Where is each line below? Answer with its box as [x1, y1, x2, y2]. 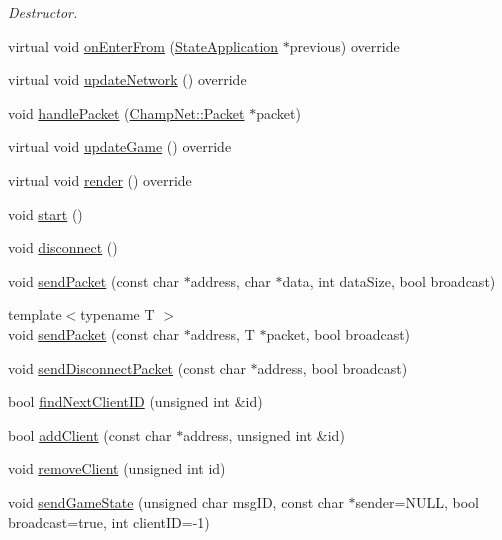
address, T [190, 323, 255, 344]
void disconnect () [8, 237, 118, 258]
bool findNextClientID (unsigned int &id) [8, 391, 263, 412]
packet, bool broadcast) [266, 323, 411, 344]
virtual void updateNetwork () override [8, 69, 247, 90]
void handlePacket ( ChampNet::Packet [8, 102, 245, 123]
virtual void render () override [8, 169, 192, 190]
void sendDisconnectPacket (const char [8, 357, 246, 378]
